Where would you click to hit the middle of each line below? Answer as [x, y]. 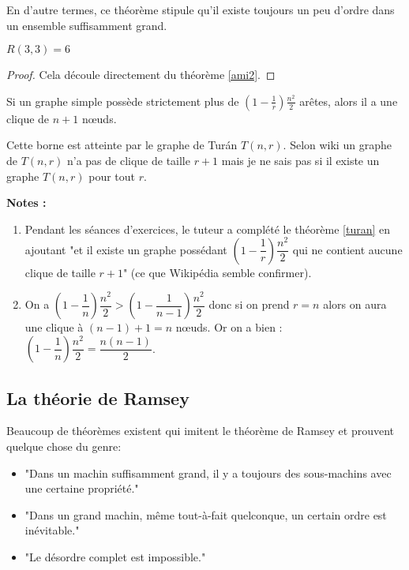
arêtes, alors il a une [349, 101]
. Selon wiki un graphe [337, 145]
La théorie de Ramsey [98, 397]
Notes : [26, 202]
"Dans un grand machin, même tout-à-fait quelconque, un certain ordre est [206, 514]
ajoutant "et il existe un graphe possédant [126, 249]
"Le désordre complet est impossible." [115, 556]
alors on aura [355, 304]
